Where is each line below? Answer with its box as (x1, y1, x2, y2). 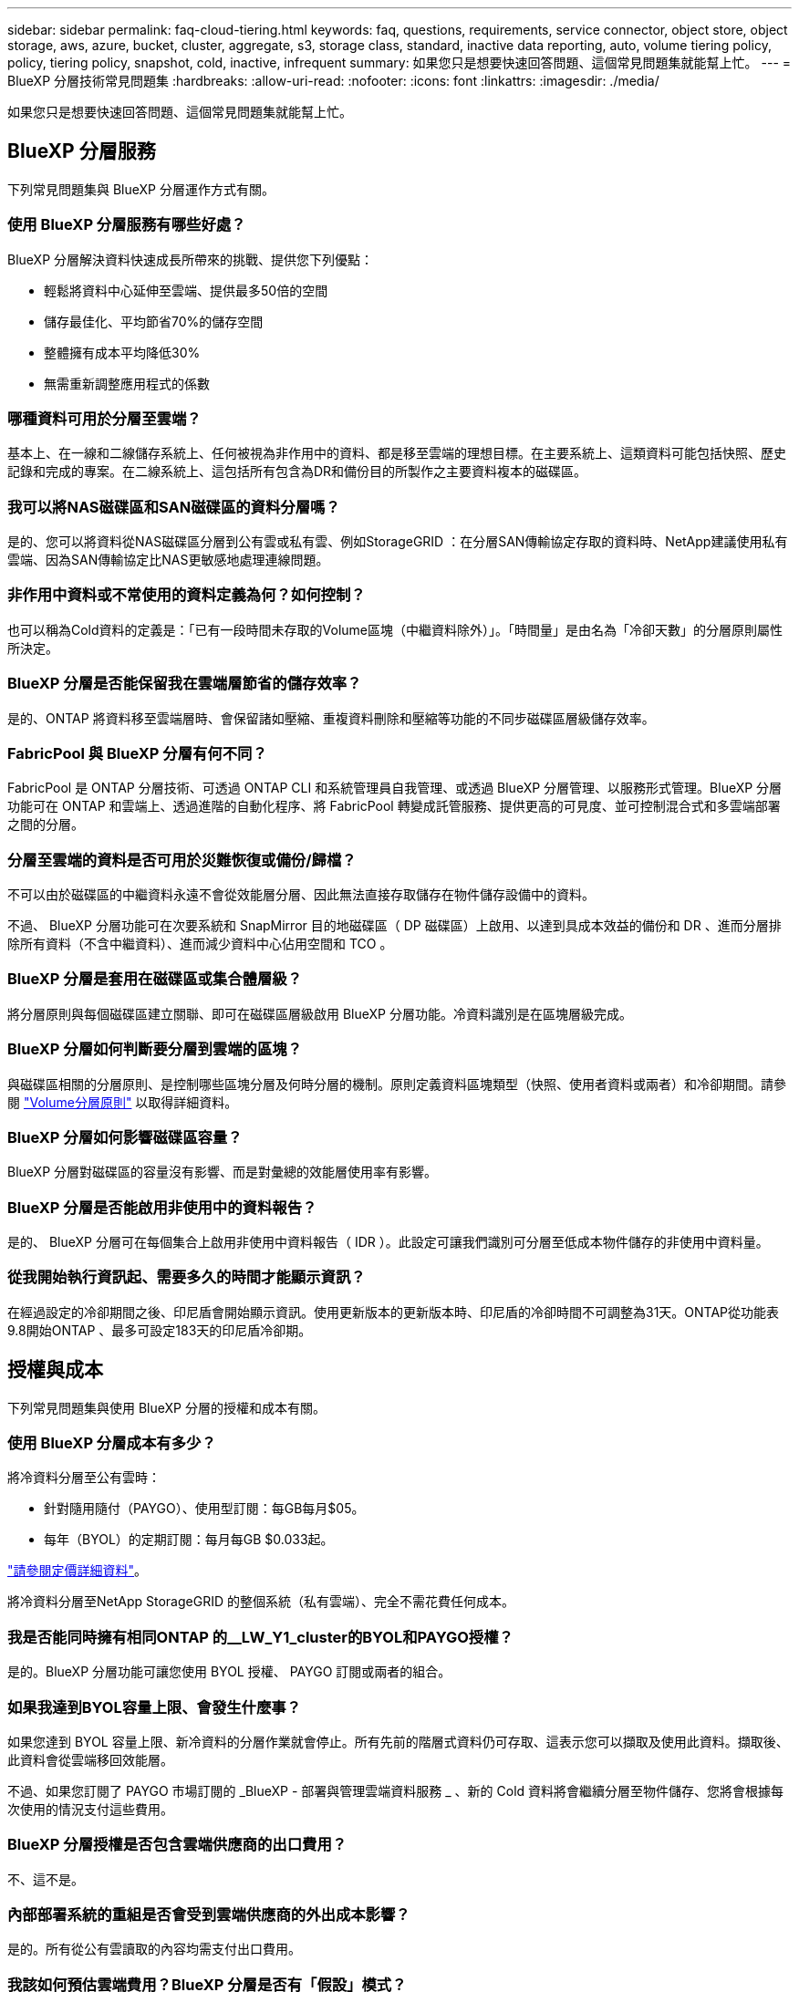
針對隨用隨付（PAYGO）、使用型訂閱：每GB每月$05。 (44, 1500, 365, 1517)
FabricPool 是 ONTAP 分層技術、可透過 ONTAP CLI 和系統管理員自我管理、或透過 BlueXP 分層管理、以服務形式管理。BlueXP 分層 (7, 780, 783, 796)
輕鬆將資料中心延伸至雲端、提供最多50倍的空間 (44, 282, 328, 298)
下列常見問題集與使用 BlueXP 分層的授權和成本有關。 (7, 1399, 326, 1416)
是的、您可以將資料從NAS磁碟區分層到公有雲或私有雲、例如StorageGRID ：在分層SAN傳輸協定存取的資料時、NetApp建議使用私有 (7, 534, 788, 550)
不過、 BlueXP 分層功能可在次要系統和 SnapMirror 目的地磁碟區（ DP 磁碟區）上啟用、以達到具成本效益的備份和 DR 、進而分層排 (7, 918, 782, 934)
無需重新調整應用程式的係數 (44, 375, 210, 391)
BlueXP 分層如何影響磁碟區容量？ (7, 1127, 243, 1146)
